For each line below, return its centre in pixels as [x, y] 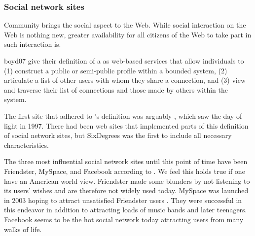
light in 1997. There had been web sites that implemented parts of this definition [126, 125]
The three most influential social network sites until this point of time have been [126, 161]
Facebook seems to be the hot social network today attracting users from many [124, 219]
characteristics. [26, 145]
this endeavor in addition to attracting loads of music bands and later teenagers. [126, 210]
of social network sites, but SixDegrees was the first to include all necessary [118, 135]
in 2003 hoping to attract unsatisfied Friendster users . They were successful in [123, 200]
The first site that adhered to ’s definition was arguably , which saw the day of [123, 116]
